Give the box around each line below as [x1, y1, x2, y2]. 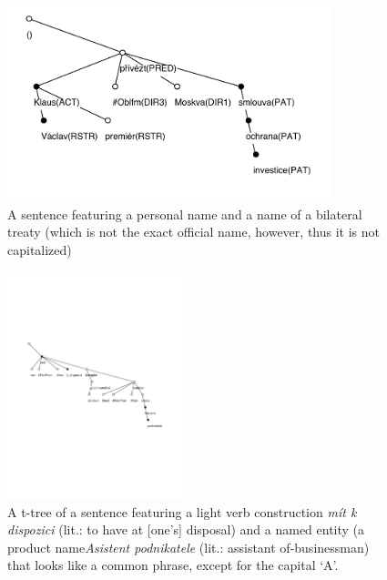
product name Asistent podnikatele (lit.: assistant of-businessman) [7, 537, 370, 556]
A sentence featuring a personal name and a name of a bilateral [7, 204, 362, 223]
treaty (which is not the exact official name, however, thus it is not [7, 222, 380, 241]
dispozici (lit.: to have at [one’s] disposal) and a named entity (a [7, 520, 365, 539]
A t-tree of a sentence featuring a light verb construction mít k [7, 502, 357, 521]
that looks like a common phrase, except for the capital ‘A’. [7, 555, 339, 575]
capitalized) [7, 239, 72, 259]
